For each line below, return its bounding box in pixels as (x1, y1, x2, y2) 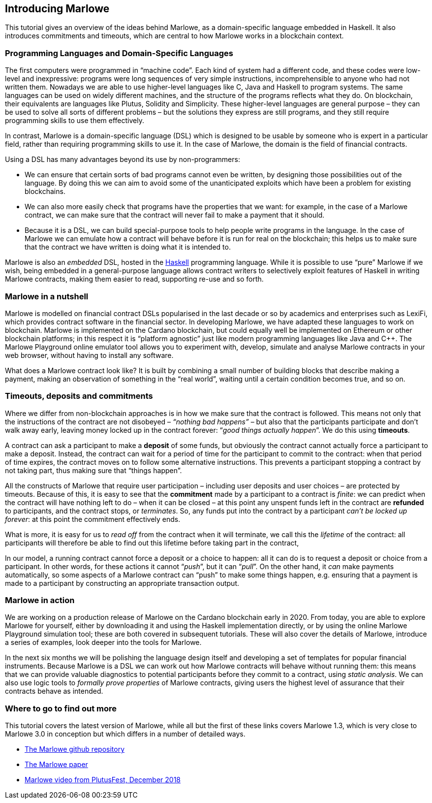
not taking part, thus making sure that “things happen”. (5, 466, 182, 475)
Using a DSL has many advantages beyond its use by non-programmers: (5, 155, 240, 164)
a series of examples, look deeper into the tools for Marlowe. (5, 638, 202, 647)
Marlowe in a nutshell (5, 291, 89, 301)
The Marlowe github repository (25, 745, 125, 754)
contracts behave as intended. (5, 687, 103, 696)
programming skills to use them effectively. (5, 116, 144, 125)
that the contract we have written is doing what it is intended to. (25, 243, 231, 252)
